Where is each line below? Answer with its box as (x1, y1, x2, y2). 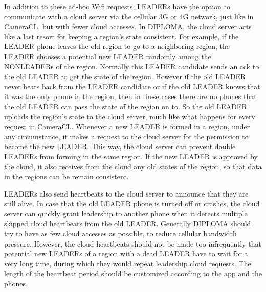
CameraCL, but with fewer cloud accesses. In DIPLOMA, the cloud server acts (4, 21, 252, 32)
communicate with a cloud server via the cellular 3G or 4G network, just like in (4, 11, 254, 21)
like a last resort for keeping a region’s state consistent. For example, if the (4, 31, 239, 41)
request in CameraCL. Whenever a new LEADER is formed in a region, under (4, 121, 250, 132)
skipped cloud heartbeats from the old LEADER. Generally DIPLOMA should (4, 218, 251, 229)
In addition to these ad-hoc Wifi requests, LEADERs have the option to (4, 1, 230, 11)
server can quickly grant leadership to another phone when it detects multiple (4, 208, 248, 218)
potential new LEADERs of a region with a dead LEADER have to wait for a (4, 248, 248, 259)
